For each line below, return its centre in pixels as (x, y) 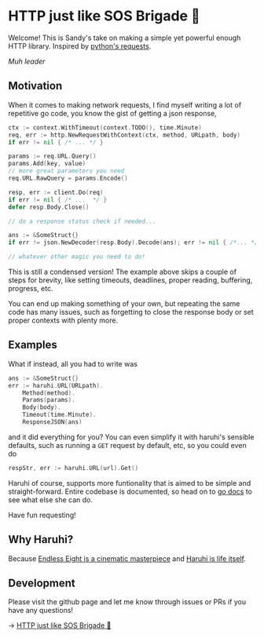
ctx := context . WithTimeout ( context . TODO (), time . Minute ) (105, 128)
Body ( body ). (42, 407)
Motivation (35, 86)
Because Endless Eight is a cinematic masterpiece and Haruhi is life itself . (127, 558)
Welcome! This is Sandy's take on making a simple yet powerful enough (125, 38)
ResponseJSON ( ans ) (52, 422)
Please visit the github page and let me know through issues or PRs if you (127, 602)
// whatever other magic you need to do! (77, 257)
